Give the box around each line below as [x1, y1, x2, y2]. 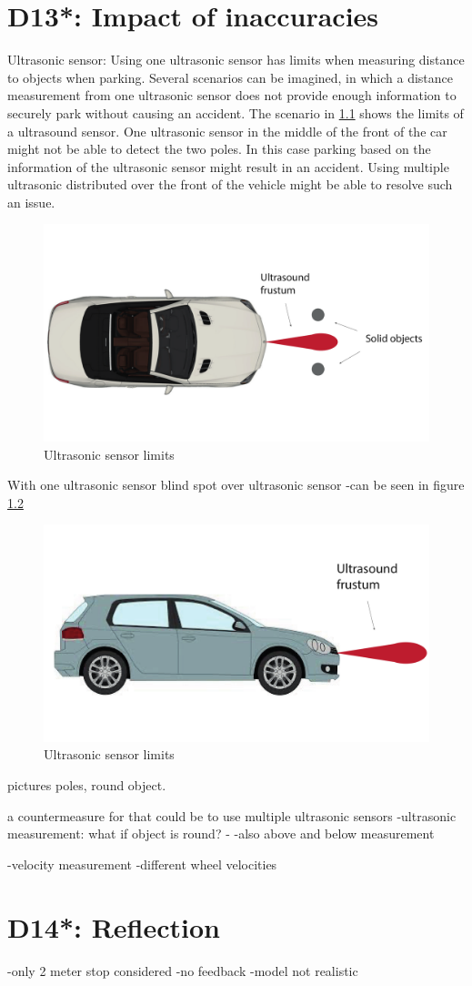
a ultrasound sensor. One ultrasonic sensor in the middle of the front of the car [7, 121, 447, 140]
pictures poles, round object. [7, 776, 166, 795]
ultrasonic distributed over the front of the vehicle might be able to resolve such [7, 175, 453, 194]
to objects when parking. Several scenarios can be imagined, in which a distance [7, 67, 454, 86]
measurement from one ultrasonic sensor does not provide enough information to [7, 86, 457, 105]
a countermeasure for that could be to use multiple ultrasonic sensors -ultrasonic [7, 806, 457, 825]
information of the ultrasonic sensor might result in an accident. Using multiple [7, 157, 449, 176]
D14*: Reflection [7, 908, 220, 945]
